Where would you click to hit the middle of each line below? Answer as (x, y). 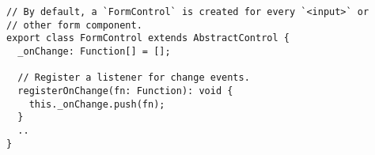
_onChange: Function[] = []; (94, 51)
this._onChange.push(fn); (97, 104)
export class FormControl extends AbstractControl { (148, 38)
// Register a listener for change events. (134, 78)
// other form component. (74, 25)
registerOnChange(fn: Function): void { (125, 91)
